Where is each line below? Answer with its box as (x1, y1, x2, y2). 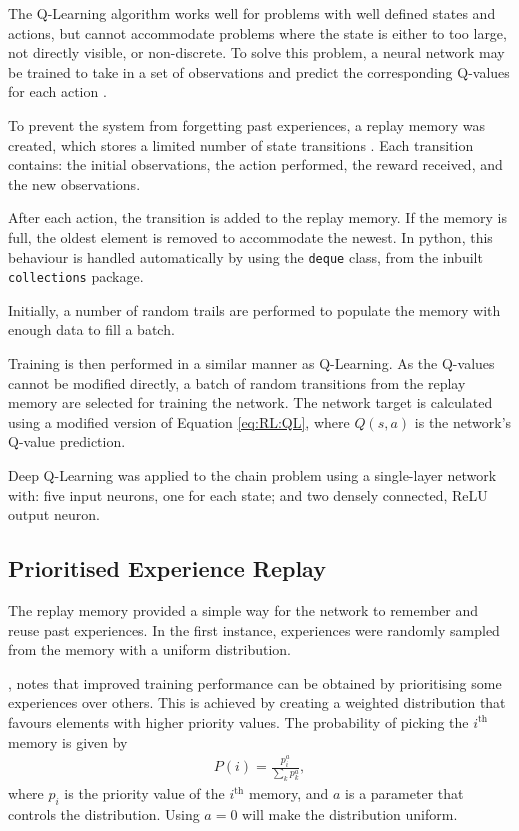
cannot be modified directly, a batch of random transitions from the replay (8, 372, 466, 393)
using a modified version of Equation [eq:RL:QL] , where (8, 411, 350, 432)
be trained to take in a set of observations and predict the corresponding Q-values (8, 61, 510, 82)
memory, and (248, 783, 329, 804)
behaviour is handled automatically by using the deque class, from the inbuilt (8, 246, 483, 267)
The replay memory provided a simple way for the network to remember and (8, 599, 479, 620)
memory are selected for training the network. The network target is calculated (8, 392, 493, 413)
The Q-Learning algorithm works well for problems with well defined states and (8, 3, 496, 23)
